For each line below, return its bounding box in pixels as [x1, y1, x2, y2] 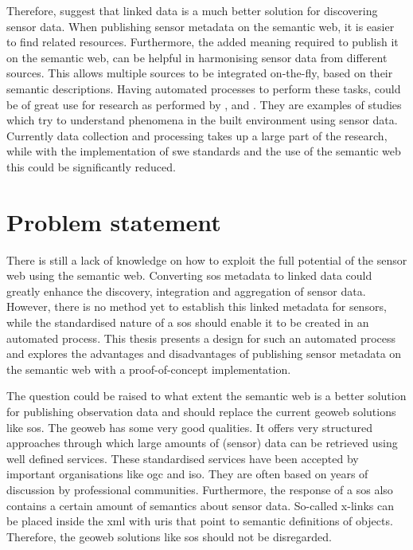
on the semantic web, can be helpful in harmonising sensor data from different [6, 49, 388, 65]
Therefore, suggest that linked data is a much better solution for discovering [6, 2, 378, 18]
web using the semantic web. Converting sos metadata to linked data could [6, 267, 372, 284]
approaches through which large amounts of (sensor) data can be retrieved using [6, 434, 398, 451]
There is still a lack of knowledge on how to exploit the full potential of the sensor [6, 251, 407, 268]
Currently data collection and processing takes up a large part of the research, [6, 127, 388, 143]
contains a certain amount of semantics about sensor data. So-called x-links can [6, 497, 395, 513]
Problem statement [6, 205, 221, 238]
